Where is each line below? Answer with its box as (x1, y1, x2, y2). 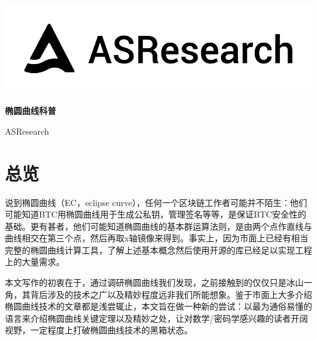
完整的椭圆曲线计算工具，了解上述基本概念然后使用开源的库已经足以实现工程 (5, 243, 312, 256)
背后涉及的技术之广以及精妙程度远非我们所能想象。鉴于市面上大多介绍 (30, 288, 312, 300)
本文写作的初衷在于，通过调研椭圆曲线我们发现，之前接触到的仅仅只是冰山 (5, 276, 304, 289)
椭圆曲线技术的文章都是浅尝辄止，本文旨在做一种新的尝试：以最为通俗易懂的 (5, 300, 312, 313)
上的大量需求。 (5, 255, 65, 268)
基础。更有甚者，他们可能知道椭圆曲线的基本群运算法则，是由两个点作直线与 (5, 219, 312, 232)
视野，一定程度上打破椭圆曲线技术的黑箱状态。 (5, 324, 193, 336)
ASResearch (5, 124, 49, 137)
